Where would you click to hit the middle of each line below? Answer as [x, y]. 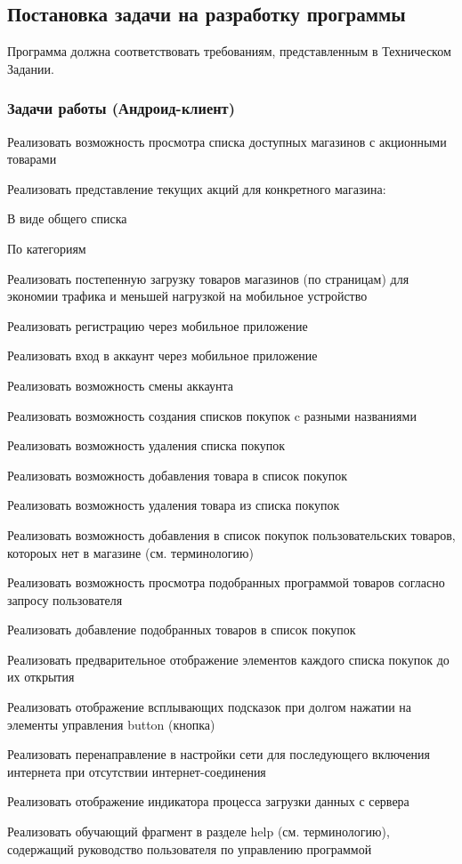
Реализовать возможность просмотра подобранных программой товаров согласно [226, 582]
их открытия [41, 677]
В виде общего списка [67, 218]
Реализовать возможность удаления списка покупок [146, 445]
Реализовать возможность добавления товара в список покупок [178, 475]
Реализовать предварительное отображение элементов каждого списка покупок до [228, 659]
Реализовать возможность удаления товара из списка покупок [174, 505]
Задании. [31, 68]
